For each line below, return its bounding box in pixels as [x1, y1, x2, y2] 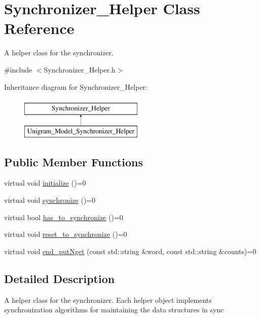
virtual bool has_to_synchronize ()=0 [4, 211, 123, 222]
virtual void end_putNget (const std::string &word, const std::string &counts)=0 [4, 245, 256, 256]
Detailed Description [4, 270, 115, 286]
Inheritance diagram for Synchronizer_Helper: [4, 81, 147, 92]
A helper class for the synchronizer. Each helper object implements [4, 294, 212, 305]
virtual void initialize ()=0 [4, 178, 86, 188]
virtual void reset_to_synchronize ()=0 [4, 229, 127, 239]
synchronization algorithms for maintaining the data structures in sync [4, 304, 224, 315]
